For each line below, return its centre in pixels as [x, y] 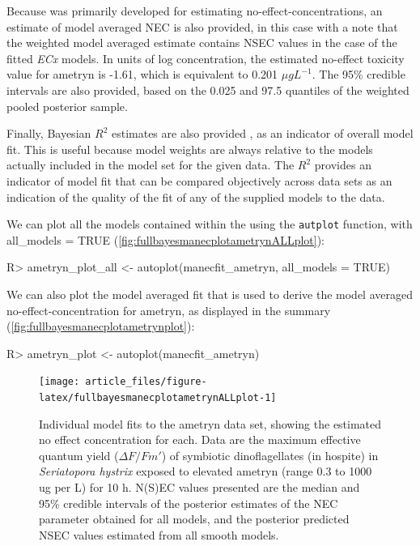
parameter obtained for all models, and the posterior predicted [194, 519]
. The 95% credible [358, 74]
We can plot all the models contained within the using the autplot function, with [210, 224]
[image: [59, 382]
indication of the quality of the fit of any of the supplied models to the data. [196, 196]
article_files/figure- [146, 382]
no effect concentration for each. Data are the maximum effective [200, 439]
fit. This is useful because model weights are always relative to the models [190, 149]
